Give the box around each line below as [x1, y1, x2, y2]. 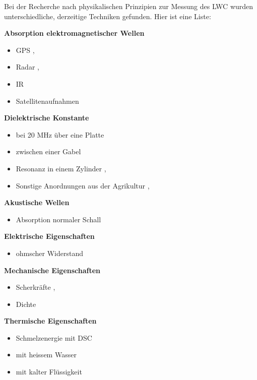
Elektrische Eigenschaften [4, 231, 95, 241]
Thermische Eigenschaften [4, 315, 97, 326]
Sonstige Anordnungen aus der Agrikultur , [16, 180, 150, 191]
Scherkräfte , [16, 282, 55, 292]
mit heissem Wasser [16, 349, 77, 360]
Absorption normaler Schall [16, 214, 101, 224]
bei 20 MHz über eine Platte [16, 129, 104, 140]
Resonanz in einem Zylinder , [16, 163, 106, 173]
